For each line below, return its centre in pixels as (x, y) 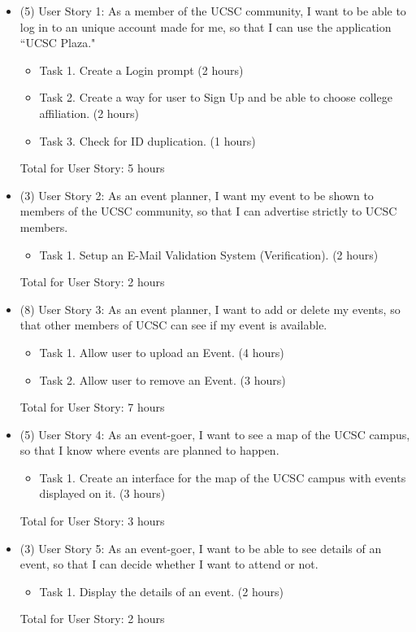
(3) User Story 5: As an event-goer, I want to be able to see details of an (201, 548)
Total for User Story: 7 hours (92, 407)
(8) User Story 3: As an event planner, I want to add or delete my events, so (210, 309)
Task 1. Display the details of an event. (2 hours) (161, 591)
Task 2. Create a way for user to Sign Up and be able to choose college (216, 97)
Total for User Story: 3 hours (92, 521)
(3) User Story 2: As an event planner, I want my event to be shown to (197, 195)
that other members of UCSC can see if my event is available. (173, 325)
